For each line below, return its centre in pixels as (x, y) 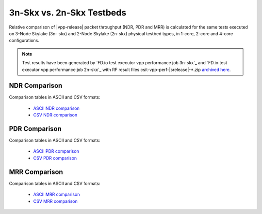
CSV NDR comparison (55, 115)
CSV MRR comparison (55, 201)
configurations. (24, 41)
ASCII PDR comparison (56, 151)
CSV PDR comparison (55, 158)
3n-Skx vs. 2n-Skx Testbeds (68, 13)
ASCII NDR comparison (57, 108)
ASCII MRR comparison (57, 194)
